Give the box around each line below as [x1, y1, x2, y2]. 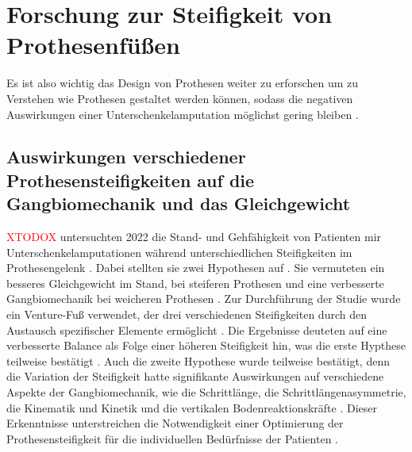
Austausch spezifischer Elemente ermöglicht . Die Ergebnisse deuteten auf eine [6, 321, 387, 338]
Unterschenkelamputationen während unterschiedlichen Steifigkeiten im [6, 243, 352, 260]
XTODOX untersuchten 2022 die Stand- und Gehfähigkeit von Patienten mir [6, 228, 382, 245]
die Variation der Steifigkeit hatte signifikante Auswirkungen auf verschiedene [6, 368, 384, 385]
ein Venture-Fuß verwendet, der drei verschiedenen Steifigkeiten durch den [6, 306, 367, 323]
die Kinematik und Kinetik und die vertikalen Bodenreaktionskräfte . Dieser [6, 399, 378, 416]
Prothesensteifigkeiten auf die [6, 167, 255, 192]
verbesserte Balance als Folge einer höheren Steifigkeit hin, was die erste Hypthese [6, 337, 406, 354]
